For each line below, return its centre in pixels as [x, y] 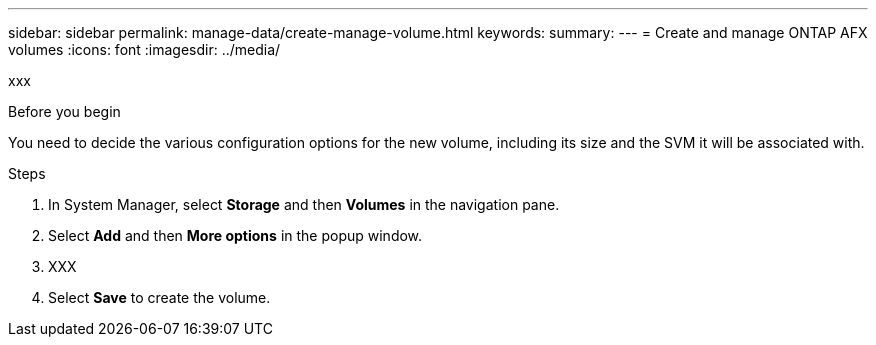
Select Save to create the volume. [159, 297]
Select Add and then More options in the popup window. [235, 235]
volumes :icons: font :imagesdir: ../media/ [144, 49]
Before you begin [64, 111]
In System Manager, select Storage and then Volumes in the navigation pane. [304, 204]
